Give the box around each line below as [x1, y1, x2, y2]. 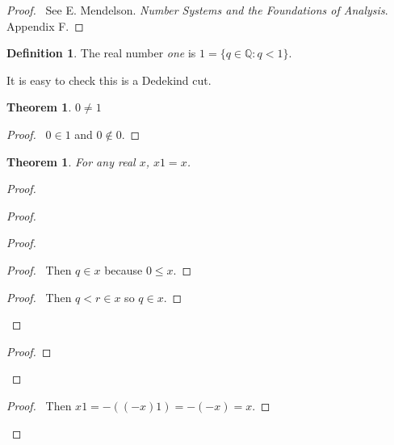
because [104, 261, 143, 278]
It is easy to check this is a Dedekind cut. [6, 71, 212, 88]
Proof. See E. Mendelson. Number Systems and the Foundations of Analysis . [6, 2, 388, 18]
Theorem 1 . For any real [6, 153, 136, 170]
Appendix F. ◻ [6, 17, 84, 34]
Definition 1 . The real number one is [6, 44, 196, 61]
